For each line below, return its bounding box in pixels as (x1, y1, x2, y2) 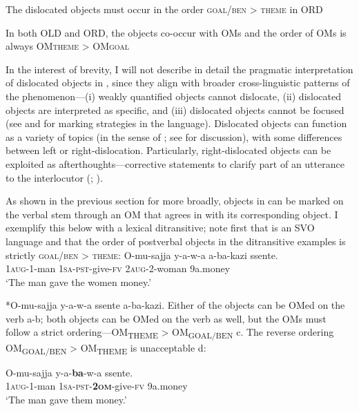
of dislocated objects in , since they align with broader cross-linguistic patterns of (6, 75, 350, 90)
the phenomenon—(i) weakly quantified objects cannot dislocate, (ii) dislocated (6, 88, 341, 103)
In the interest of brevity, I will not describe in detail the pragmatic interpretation (6, 61, 353, 76)
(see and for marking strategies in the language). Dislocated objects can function (6, 116, 347, 131)
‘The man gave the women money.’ (6, 274, 152, 289)
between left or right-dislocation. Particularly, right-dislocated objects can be (6, 143, 331, 157)
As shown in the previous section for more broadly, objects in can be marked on (6, 193, 344, 208)
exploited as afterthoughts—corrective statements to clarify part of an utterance (6, 156, 345, 171)
